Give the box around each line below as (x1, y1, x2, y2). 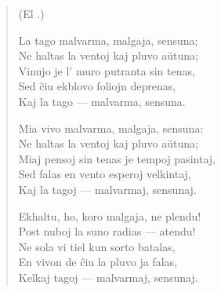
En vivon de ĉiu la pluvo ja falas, (18, 254, 177, 270)
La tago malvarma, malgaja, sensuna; (18, 31, 198, 48)
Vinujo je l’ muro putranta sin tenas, (18, 62, 195, 78)
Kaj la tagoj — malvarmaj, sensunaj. (18, 181, 197, 197)
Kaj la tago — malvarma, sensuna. (18, 93, 186, 109)
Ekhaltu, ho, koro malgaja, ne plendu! (18, 207, 201, 224)
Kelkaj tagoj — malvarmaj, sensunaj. (18, 268, 198, 285)
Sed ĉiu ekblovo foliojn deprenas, (18, 78, 176, 94)
